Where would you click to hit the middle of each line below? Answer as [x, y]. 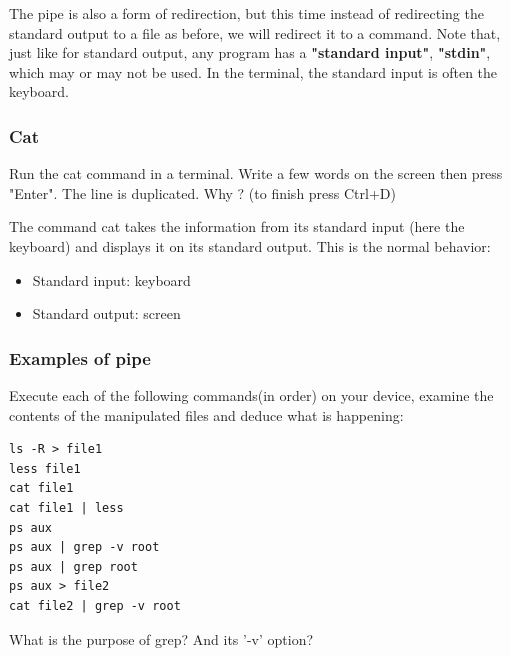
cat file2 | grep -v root [95, 605]
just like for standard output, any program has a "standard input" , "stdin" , [250, 52]
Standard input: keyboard [111, 279]
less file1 [45, 468]
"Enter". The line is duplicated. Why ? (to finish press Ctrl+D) [202, 192]
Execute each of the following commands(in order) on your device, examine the [251, 394]
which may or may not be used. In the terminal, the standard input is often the [253, 71]
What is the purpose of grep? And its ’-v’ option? [161, 638]
